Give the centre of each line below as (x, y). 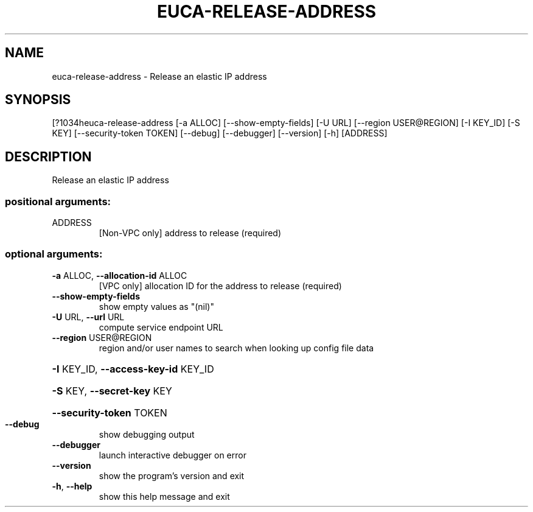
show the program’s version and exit (172, 475)
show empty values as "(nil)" (156, 306)
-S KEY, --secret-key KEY (112, 391)
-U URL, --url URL (88, 317)
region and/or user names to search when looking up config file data (236, 348)
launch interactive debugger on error (172, 455)
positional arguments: (58, 201)
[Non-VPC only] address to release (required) (190, 233)
